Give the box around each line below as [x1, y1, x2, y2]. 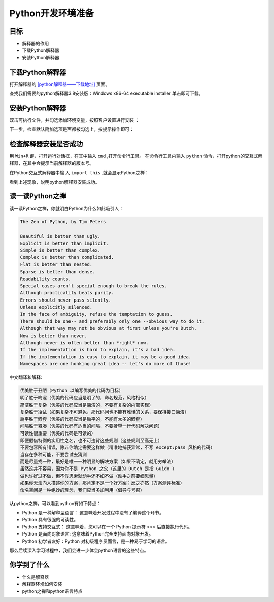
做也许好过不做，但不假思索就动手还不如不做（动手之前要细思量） [20, 473, 158, 479]
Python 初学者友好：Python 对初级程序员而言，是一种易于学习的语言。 [22, 538, 170, 544]
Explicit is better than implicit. [20, 240, 109, 246]
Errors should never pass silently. [20, 297, 112, 303]
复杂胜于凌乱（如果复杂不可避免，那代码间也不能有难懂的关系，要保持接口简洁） [20, 409, 189, 415]
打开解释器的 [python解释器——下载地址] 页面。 [9, 81, 110, 87]
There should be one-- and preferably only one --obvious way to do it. [20, 318, 205, 324]
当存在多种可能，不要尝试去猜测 [20, 452, 87, 457]
